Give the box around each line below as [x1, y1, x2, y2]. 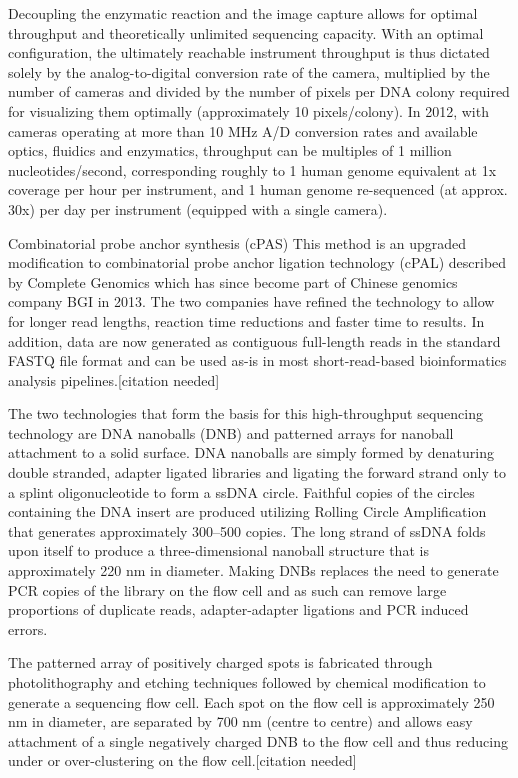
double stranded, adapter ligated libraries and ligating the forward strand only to [8, 462, 506, 483]
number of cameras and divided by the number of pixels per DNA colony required [8, 81, 510, 102]
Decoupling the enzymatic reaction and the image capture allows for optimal [8, 3, 478, 23]
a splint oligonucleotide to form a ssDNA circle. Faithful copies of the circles [8, 481, 475, 502]
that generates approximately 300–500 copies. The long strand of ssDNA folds [8, 520, 486, 541]
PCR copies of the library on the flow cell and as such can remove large [8, 579, 447, 600]
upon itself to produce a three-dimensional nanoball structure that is [8, 540, 429, 561]
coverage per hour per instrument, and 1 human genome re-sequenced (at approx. [8, 179, 508, 200]
